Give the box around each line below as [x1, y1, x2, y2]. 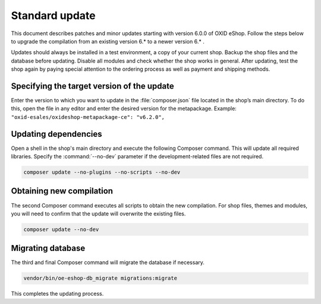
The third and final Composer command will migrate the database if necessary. [11, 259, 205, 266]
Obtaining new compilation [11, 186, 113, 196]
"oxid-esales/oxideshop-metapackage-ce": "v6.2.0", [11, 114, 165, 120]
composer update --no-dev [23, 226, 99, 233]
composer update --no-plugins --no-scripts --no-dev [23, 169, 181, 175]
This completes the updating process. [11, 290, 104, 297]
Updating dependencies [11, 129, 102, 139]
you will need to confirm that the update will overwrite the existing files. [11, 210, 186, 217]
